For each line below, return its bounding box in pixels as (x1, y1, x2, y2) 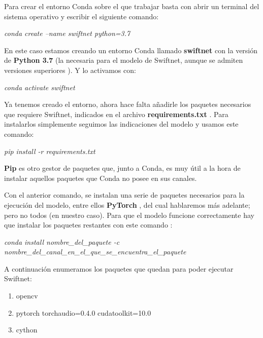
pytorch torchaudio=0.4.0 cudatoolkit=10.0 (16, 307, 151, 318)
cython (16, 324, 38, 335)
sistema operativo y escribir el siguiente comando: (4, 11, 159, 21)
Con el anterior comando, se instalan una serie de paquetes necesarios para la (4, 190, 245, 200)
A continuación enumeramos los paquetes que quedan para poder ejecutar (4, 263, 234, 274)
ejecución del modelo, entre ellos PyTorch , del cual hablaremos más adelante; (4, 199, 250, 210)
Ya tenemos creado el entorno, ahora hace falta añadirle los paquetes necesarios (4, 99, 251, 109)
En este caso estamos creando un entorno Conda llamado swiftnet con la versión (4, 45, 258, 55)
